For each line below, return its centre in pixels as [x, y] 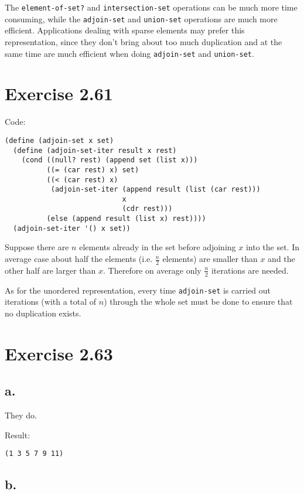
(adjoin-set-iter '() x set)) [72, 228]
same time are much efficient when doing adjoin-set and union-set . [129, 53]
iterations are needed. [250, 270]
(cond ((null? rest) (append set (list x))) [110, 160]
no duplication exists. [43, 313]
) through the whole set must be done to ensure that [198, 301]
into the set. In [272, 247]
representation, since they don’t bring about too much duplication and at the [144, 41]
